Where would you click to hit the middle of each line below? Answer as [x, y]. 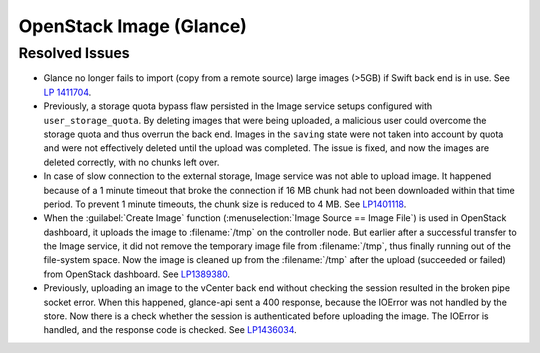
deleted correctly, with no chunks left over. [131, 162]
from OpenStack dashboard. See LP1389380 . [136, 274]
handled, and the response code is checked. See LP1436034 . [170, 330]
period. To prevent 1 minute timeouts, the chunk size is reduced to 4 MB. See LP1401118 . [225, 204]
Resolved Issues [74, 53]
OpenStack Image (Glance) [132, 26]
